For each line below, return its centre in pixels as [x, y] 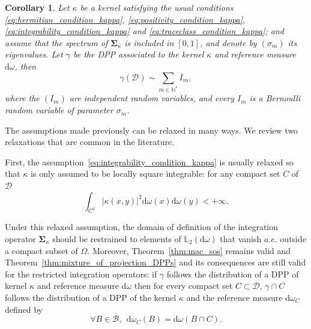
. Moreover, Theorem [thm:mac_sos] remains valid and [189, 250]
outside [293, 239]
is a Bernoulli [275, 98]
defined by [24, 309]
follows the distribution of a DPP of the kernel [91, 297]
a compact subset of [41, 250]
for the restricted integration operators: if [81, 274]
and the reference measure [234, 297]
